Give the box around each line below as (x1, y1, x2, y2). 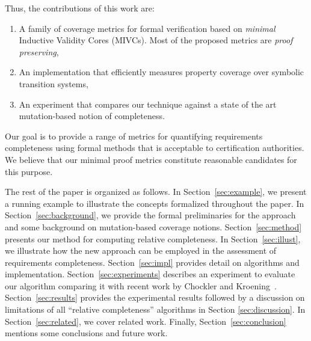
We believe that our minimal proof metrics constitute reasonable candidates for (5, 153, 297, 165)
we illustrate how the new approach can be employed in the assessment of (5, 244, 277, 257)
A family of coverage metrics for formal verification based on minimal (19, 22, 276, 34)
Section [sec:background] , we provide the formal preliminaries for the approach (5, 209, 296, 221)
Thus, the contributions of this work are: (5, 2, 155, 14)
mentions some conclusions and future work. (5, 327, 168, 339)
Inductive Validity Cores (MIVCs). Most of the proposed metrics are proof (19, 34, 293, 46)
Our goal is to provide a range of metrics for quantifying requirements (5, 129, 263, 142)
